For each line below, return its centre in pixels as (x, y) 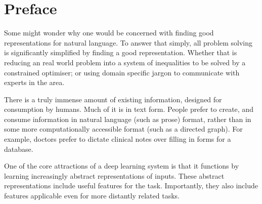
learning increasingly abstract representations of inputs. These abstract (114, 175)
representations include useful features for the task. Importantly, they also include (131, 186)
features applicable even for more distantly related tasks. (92, 196)
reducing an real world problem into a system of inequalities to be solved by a (125, 62)
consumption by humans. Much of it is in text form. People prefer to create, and (129, 109)
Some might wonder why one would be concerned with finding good (109, 33)
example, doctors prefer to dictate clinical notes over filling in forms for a (118, 139)
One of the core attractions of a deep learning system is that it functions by (122, 166)
